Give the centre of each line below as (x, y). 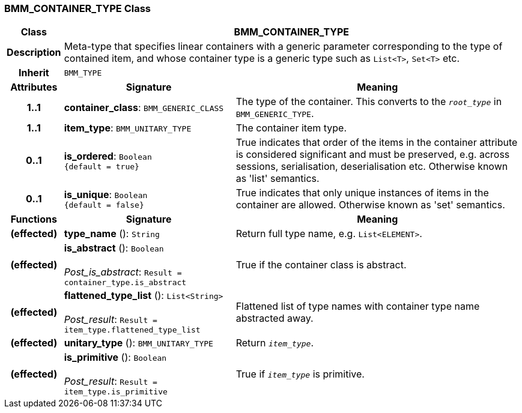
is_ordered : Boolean (108, 156)
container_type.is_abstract (125, 283)
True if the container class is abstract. (321, 264)
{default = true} (102, 166)
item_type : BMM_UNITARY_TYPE (128, 128)
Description (34, 53)
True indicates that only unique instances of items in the (362, 193)
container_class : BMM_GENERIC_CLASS (144, 108)
